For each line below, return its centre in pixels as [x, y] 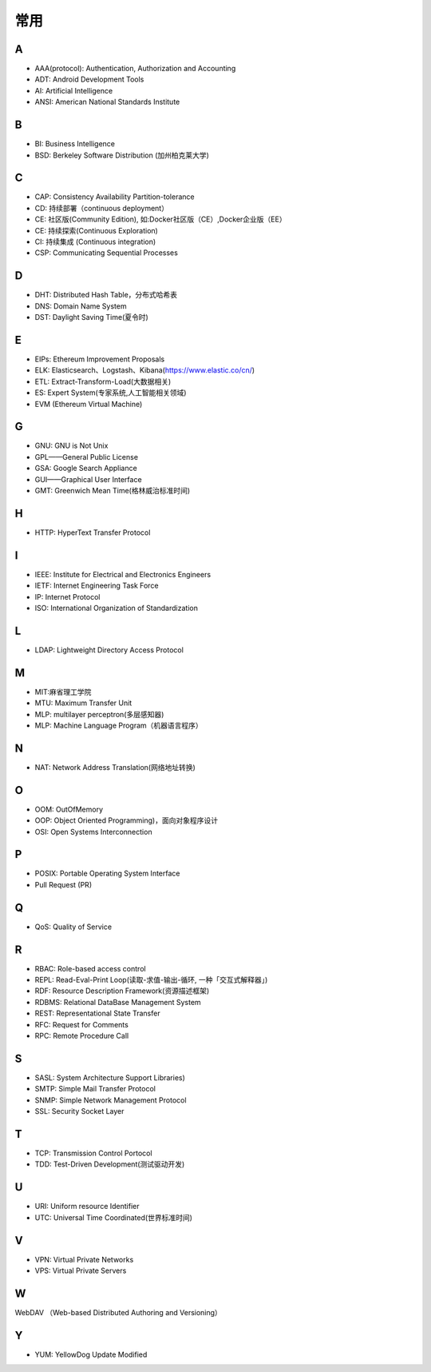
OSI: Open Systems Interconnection [93, 832]
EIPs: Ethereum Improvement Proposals [100, 359]
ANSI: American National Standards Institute [107, 102]
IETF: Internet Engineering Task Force [97, 586]
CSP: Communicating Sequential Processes [107, 253]
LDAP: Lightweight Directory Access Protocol [109, 650]
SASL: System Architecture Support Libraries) [110, 1077]
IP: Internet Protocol [67, 596]
